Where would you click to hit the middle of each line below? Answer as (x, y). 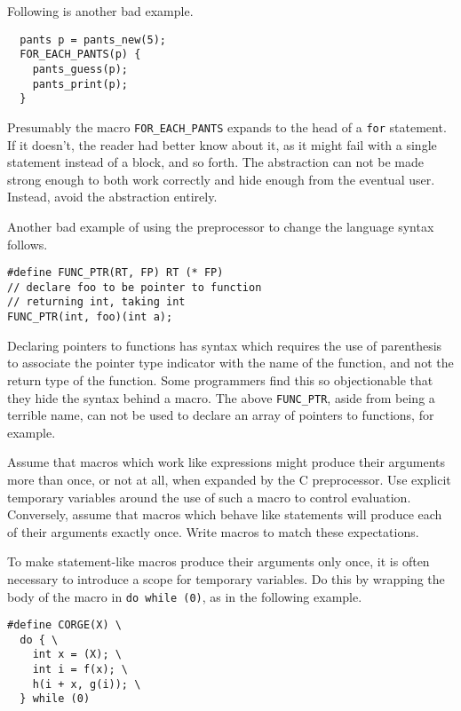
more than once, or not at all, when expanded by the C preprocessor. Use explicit (229, 479)
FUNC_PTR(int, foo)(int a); (90, 317)
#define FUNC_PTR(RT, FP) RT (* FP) (115, 273)
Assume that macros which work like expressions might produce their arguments (227, 462)
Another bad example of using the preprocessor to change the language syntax (221, 226)
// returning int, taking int (96, 302)
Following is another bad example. (100, 11)
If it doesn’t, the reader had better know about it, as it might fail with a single (222, 144)
